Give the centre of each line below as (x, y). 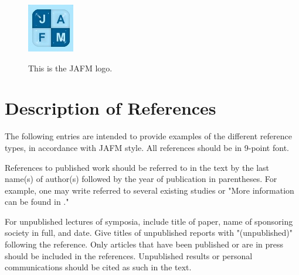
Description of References (111, 108)
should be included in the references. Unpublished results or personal (129, 255)
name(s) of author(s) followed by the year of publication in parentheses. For (141, 179)
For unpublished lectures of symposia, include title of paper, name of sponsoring (149, 221)
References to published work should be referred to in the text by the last (137, 167)
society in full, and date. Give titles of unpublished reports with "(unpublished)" (149, 233)
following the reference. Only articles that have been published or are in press (144, 244)
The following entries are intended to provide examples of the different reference (148, 136)
